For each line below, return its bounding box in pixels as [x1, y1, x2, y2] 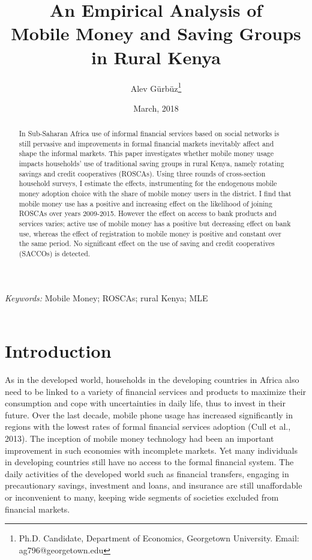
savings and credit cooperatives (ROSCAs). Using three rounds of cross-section [19, 168, 266, 178]
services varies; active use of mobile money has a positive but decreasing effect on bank [19, 218, 291, 229]
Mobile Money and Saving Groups [11, 21, 301, 46]
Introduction [5, 339, 112, 363]
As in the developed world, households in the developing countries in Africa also [5, 373, 299, 385]
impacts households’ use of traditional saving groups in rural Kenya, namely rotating [19, 158, 284, 169]
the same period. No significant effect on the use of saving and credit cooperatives [19, 238, 275, 248]
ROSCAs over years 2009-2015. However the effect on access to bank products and [19, 208, 277, 218]
